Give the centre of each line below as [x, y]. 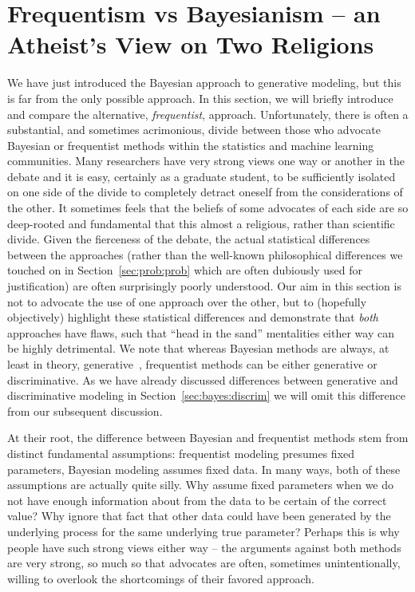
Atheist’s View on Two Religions [191, 44]
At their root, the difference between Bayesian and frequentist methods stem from [208, 438]
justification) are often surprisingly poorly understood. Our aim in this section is [204, 286]
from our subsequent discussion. [85, 410]
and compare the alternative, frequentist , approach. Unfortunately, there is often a [208, 114]
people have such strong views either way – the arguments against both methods [204, 547]
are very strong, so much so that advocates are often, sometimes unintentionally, [204, 563]
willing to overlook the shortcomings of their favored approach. [161, 578]
